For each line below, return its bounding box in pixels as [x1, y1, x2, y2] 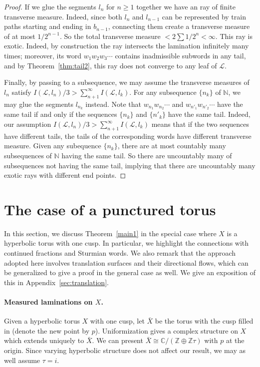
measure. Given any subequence [4, 140, 101, 151]
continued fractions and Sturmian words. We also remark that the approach [4, 248, 236, 258]
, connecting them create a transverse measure [108, 21, 250, 31]
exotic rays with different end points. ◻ [4, 170, 126, 180]
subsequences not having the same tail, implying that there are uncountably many [4, 160, 256, 170]
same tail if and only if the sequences [4, 109, 117, 119]
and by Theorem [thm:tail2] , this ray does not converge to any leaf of [4, 60, 217, 70]
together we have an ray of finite [136, 1, 236, 11]
